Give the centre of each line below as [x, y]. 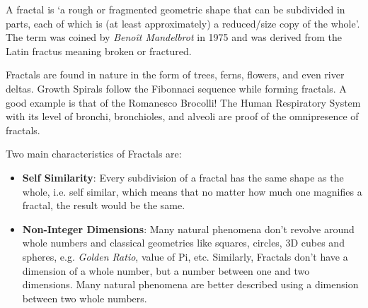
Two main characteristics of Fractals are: [94, 154]
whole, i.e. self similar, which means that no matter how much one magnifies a [192, 191]
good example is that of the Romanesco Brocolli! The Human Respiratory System [183, 102]
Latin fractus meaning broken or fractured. [99, 51]
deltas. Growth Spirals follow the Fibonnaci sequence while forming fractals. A [176, 88]
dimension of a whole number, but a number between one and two [166, 270]
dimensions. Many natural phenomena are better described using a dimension [190, 284]
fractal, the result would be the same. [104, 205]
